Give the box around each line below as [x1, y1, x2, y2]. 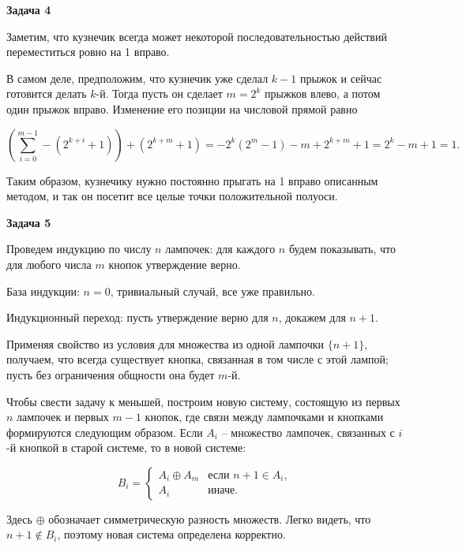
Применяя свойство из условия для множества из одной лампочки [6, 335, 324, 352]
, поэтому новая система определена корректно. [57, 526, 286, 542]
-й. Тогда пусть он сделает [96, 85, 223, 102]
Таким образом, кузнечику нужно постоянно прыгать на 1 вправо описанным [6, 172, 378, 188]
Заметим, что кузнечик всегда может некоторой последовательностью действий [6, 28, 387, 44]
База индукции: [6, 282, 80, 299]
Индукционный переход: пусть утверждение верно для [6, 309, 269, 326]
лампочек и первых [17, 408, 109, 425]
